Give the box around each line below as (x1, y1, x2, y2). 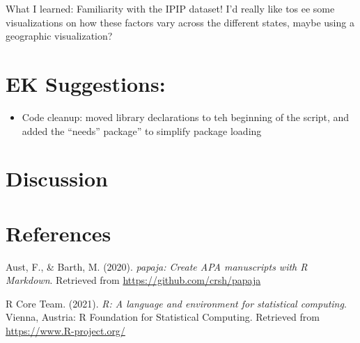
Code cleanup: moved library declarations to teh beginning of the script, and (22, 109, 350, 124)
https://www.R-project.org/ (6, 323, 125, 337)
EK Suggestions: (6, 69, 166, 97)
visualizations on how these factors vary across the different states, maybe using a (6, 15, 354, 29)
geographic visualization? (6, 29, 113, 43)
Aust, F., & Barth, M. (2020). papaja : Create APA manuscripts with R (6, 259, 308, 273)
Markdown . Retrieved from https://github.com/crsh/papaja (6, 273, 261, 287)
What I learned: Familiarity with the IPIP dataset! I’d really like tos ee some (6, 1, 335, 15)
